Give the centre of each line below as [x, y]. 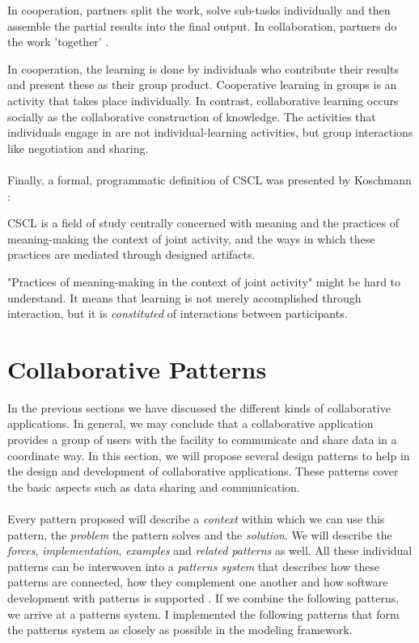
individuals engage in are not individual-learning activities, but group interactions [210, 132]
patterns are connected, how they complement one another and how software [198, 582]
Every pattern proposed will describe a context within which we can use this [196, 518]
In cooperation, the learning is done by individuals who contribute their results [203, 68]
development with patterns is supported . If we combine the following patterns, [203, 597]
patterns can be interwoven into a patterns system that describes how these [194, 566]
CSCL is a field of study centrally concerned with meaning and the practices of [203, 223]
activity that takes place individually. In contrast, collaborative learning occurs [203, 100]
